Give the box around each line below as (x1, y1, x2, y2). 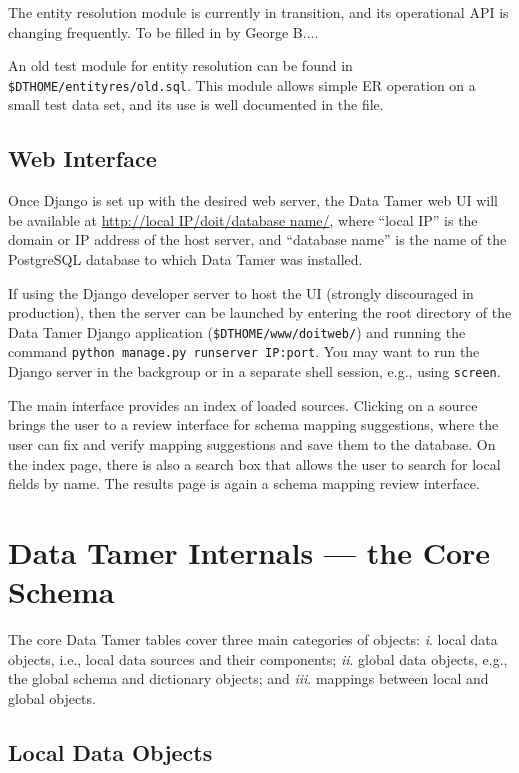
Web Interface (8, 143, 157, 174)
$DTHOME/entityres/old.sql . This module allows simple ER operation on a (8, 74, 476, 95)
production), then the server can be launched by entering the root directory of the (8, 302, 512, 323)
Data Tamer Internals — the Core (8, 531, 491, 572)
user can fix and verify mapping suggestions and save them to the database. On (8, 433, 496, 454)
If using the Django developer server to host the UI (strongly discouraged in (8, 282, 474, 303)
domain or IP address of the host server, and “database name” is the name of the (8, 229, 507, 250)
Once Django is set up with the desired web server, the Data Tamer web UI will (8, 190, 499, 211)
